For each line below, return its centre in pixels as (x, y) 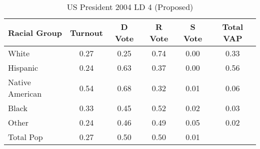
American (25, 93)
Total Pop (25, 137)
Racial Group (35, 32)
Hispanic (23, 68)
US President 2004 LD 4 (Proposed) (130, 7)
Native (19, 82)
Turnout (86, 32)
